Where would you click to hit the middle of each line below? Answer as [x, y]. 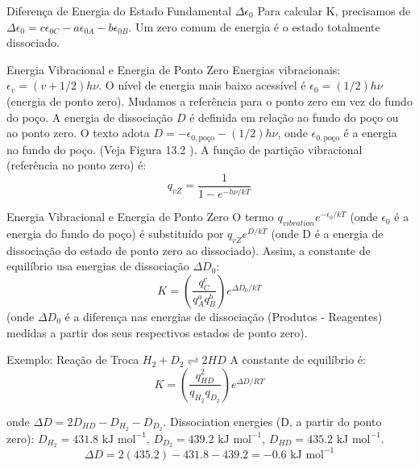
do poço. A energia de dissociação [90, 117]
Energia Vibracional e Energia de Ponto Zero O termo [140, 217]
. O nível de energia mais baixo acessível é [202, 85]
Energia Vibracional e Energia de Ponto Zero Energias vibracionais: [174, 69]
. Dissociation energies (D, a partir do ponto [272, 421]
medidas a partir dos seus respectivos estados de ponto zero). [157, 332]
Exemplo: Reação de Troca [73, 359]
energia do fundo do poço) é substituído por [115, 233]
